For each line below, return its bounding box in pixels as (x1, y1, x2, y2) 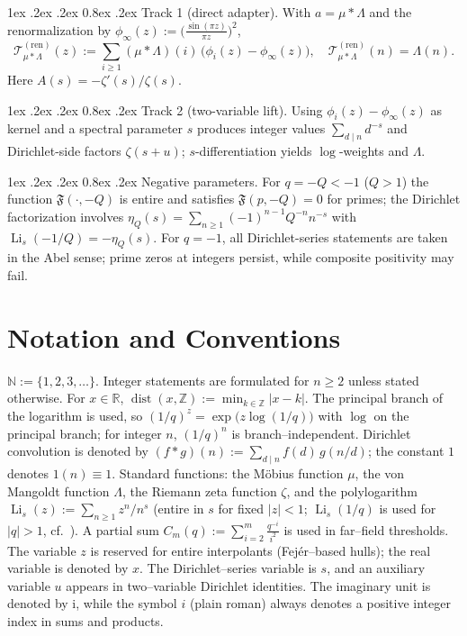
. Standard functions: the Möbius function (112, 463, 344, 482)
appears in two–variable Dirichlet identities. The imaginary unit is (66, 576, 431, 595)
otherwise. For (7, 388, 85, 407)
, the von (355, 463, 405, 482)
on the (373, 405, 409, 424)
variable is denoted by (7, 559, 129, 577)
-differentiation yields (194, 141, 312, 160)
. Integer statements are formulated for (95, 370, 310, 389)
